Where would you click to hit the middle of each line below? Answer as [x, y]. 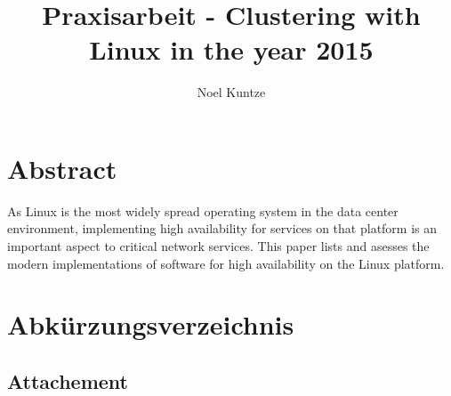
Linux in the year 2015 [231, 49]
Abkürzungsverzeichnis [151, 324]
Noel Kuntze [231, 92]
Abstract [62, 168]
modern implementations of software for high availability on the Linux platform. [226, 263]
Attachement [68, 380]
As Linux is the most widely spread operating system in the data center [203, 210]
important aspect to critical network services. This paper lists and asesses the [218, 246]
